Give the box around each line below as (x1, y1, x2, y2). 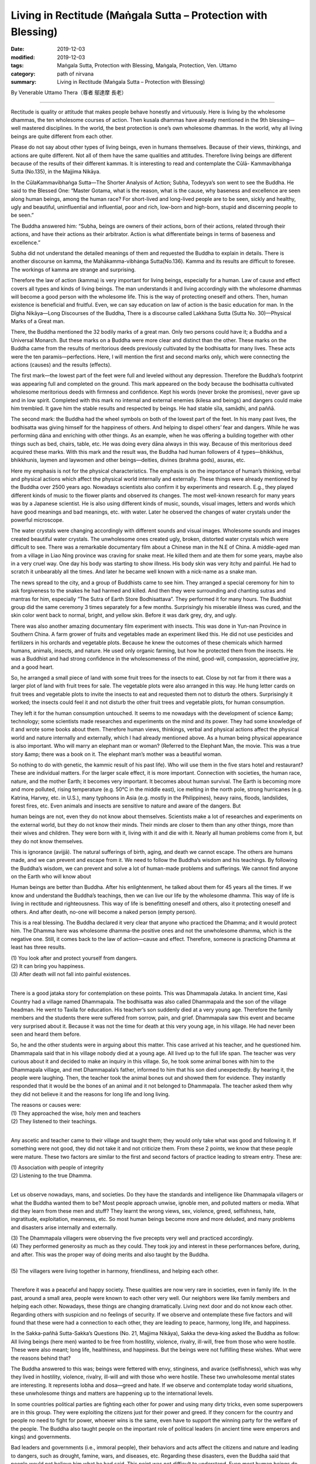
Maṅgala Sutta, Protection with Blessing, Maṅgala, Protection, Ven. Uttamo (57, 62, 237, 69)
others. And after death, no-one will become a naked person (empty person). (11, 908, 197, 915)
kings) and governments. (11, 1434, 71, 1441)
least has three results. (11, 943, 66, 951)
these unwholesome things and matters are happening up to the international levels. (11, 1390, 214, 1397)
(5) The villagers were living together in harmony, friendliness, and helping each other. (11, 1267, 219, 1274)
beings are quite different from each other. (11, 132, 114, 140)
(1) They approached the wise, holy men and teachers (11, 1110, 141, 1117)
